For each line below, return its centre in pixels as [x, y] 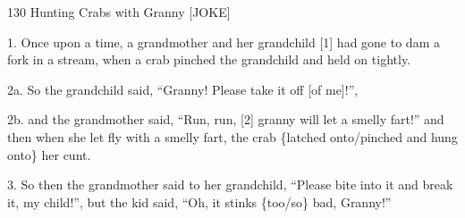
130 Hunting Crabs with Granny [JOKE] [119, 12]
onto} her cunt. [49, 154]
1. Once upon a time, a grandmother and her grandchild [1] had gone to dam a [224, 42]
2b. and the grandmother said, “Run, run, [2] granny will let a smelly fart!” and [226, 119]
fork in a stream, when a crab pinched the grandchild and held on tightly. [209, 59]
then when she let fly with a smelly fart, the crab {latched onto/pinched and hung [232, 136]
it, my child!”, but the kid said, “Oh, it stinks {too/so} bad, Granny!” [199, 201]
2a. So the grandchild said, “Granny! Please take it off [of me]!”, [183, 89]
